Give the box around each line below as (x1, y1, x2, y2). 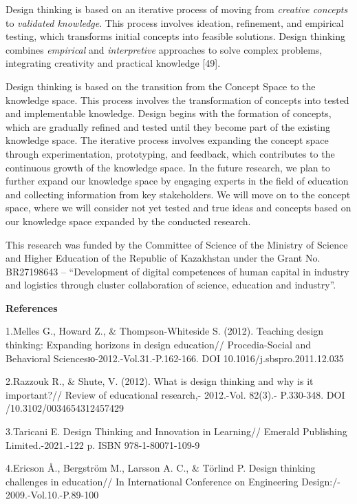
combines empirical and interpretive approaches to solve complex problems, (6, 42, 323, 56)
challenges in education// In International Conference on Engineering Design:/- (6, 474, 340, 488)
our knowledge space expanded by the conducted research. (6, 213, 251, 228)
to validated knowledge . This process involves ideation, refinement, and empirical (6, 15, 344, 30)
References (6, 300, 58, 315)
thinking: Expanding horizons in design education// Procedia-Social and (6, 337, 312, 352)
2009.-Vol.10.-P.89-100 (6, 487, 99, 502)
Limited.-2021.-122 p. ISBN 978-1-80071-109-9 (6, 437, 200, 452)
